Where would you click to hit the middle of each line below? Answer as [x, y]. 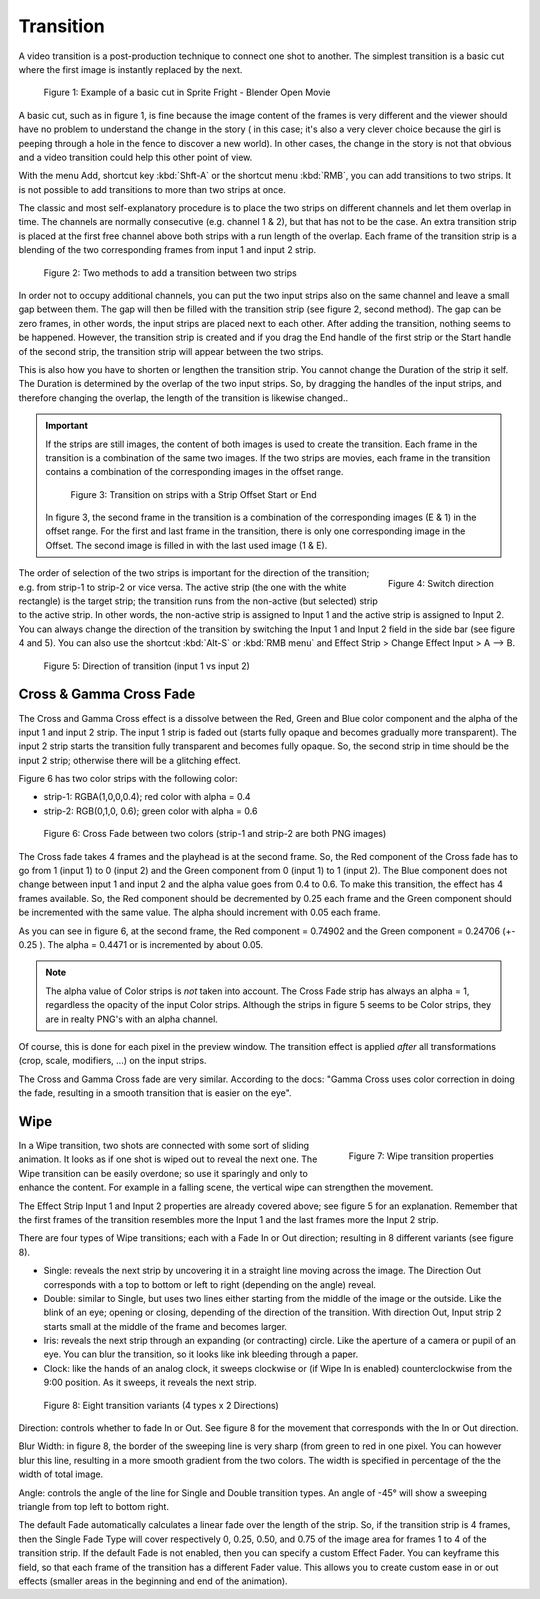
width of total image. [61, 1474]
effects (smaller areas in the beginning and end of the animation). [153, 1581]
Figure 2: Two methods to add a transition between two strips [170, 272]
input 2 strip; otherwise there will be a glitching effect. [129, 760]
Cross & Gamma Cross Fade [107, 694]
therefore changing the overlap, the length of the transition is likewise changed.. [183, 397]
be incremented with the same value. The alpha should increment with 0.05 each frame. [199, 912]
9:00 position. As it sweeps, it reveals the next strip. [150, 1382]
